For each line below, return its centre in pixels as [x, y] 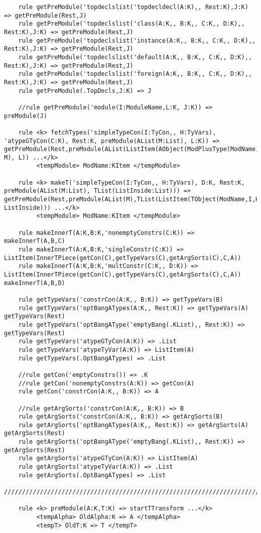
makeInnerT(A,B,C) [35, 241]
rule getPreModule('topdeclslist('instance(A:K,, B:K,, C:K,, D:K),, [137, 40]
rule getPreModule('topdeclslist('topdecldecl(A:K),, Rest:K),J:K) [133, 7]
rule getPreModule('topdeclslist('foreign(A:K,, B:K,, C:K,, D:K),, [135, 74]
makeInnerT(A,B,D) [35, 283]
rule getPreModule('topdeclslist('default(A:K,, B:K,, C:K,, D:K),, [135, 57]
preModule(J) [26, 116]
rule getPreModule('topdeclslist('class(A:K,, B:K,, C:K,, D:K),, [132, 24]
